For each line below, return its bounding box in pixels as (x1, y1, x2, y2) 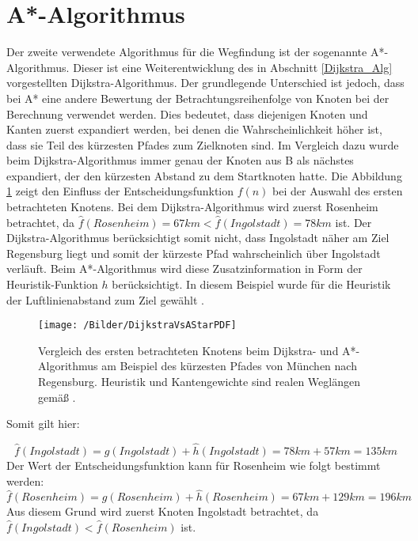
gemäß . (38, 388, 76, 405)
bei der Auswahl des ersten (272, 183, 403, 199)
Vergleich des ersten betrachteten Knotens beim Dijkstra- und (38, 342, 339, 358)
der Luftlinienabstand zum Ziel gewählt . (6, 291, 205, 308)
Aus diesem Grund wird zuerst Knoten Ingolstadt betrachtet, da (6, 503, 319, 520)
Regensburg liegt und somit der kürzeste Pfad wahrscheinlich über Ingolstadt (6, 244, 381, 261)
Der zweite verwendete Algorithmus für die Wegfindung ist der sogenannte (6, 44, 367, 60)
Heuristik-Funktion (6, 276, 98, 293)
